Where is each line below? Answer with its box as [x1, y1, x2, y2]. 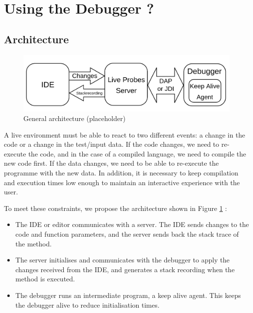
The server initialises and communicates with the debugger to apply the [15, 255, 230, 265]
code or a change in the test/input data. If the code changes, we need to [4, 139, 219, 149]
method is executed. [15, 274, 75, 284]
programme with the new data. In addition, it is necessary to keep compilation [4, 168, 238, 178]
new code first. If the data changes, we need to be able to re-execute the [4, 158, 219, 168]
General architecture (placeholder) [23, 113, 126, 123]
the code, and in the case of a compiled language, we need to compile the [28, 148, 246, 158]
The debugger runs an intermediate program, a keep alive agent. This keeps [15, 290, 241, 300]
